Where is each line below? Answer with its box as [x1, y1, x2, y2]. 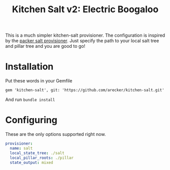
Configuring [5, 115, 57, 126]
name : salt [10, 146, 33, 151]
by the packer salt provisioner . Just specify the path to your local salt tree [5, 38, 159, 44]
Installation [5, 61, 54, 72]
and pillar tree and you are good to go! [5, 43, 85, 49]
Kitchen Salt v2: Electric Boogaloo [12, 4, 159, 15]
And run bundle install [5, 97, 55, 103]
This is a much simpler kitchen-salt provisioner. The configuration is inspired [5, 32, 165, 39]
